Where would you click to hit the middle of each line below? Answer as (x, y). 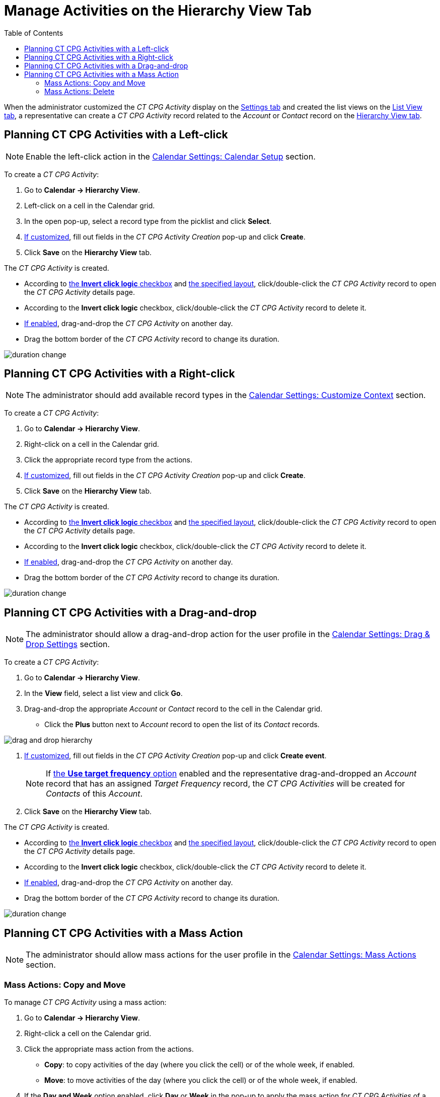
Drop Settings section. (68, 644)
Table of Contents (34, 33)
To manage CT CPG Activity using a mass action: (85, 1002)
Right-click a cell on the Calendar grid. (88, 1033)
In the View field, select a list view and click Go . (103, 693)
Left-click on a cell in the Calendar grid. (90, 205)
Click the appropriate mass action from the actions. (109, 1049)
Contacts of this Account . (94, 794)
